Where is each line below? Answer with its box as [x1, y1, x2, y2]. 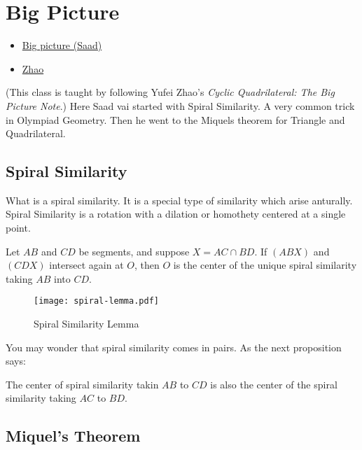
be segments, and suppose [78, 244, 190, 258]
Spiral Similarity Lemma [34, 316, 139, 331]
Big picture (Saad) [22, 38, 102, 52]
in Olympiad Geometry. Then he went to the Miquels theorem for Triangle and [6, 112, 345, 127]
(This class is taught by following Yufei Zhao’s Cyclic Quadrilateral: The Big [6, 85, 335, 99]
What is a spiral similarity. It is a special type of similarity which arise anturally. [6, 192, 353, 207]
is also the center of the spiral [210, 377, 337, 391]
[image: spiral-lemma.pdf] [34, 296, 159, 307]
